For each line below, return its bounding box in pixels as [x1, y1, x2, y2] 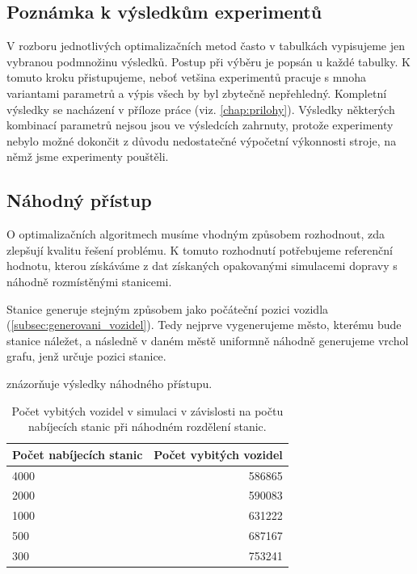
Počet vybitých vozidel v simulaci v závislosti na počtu [11, 402, 284, 419]
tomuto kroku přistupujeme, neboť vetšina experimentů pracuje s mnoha [6, 69, 366, 86]
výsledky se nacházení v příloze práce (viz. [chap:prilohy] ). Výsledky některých [6, 100, 395, 117]
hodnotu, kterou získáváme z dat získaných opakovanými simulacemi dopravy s [6, 257, 398, 274]
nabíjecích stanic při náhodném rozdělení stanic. [28, 418, 267, 435]
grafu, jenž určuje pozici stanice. [6, 348, 166, 365]
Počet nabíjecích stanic [12, 445, 143, 462]
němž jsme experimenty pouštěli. [6, 148, 169, 165]
